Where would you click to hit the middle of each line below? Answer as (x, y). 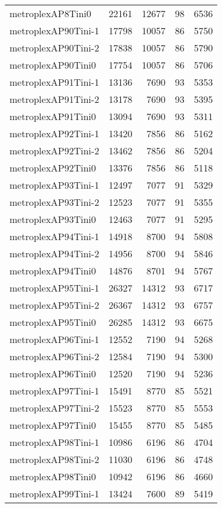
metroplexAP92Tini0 (53, 168)
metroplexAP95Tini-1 (54, 288)
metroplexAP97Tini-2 (54, 408)
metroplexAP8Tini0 (51, 13)
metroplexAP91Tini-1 (54, 82)
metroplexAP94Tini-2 (54, 253)
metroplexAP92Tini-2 (54, 151)
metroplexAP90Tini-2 (54, 48)
